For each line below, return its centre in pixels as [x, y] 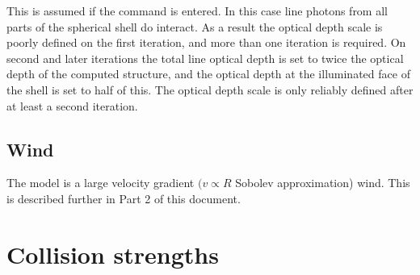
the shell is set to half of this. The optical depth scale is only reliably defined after [210, 89]
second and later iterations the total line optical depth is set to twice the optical [205, 58]
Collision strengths [113, 254]
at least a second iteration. [72, 105]
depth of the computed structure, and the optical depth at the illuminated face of [208, 74]
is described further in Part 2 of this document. [124, 198]
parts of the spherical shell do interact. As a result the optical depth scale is [195, 26]
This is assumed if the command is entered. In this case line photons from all [197, 10]
